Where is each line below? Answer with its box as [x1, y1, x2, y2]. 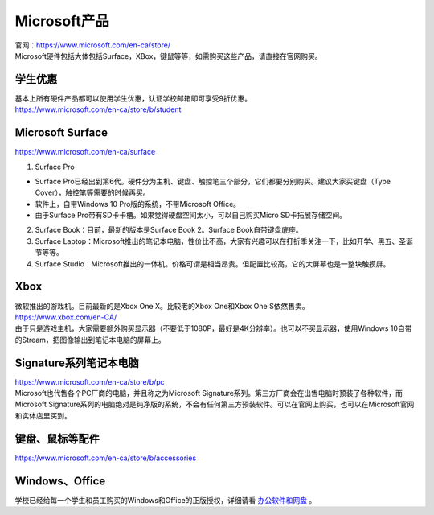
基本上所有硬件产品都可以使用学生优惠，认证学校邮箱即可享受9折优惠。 [14, 93, 252, 103]
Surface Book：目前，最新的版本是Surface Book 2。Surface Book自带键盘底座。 [35, 225, 303, 235]
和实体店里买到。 [14, 410, 72, 420]
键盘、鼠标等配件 [14, 431, 100, 446]
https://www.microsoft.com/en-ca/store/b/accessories [14, 453, 197, 463]
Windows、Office [14, 474, 106, 488]
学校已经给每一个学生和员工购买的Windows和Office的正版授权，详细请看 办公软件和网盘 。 [14, 495, 317, 505]
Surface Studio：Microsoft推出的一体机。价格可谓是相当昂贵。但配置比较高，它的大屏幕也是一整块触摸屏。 [35, 258, 391, 269]
